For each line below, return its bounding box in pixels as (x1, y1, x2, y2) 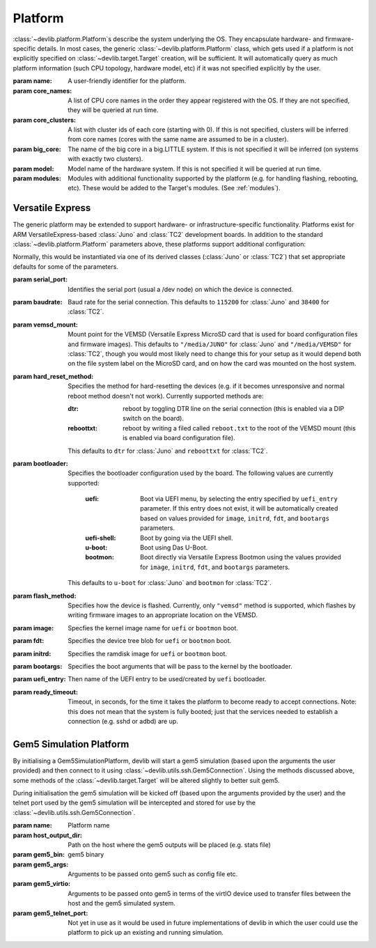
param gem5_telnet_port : (13, 909, 88, 917)
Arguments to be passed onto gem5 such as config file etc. (68, 870, 238, 878)
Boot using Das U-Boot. (140, 543, 208, 552)
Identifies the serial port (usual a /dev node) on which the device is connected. (68, 285, 294, 293)
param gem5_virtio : (13, 880, 71, 888)
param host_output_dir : (13, 831, 83, 839)
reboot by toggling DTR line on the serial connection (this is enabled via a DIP (123, 404, 345, 412)
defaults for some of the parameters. (13, 262, 118, 271)
